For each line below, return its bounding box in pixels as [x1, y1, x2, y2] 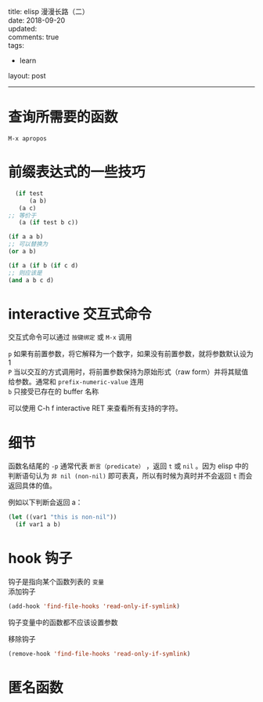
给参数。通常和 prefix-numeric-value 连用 [8, 377, 145, 387]
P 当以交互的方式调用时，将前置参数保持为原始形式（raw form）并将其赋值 [8, 367, 249, 376]
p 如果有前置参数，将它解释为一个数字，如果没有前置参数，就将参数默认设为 [8, 349, 254, 358]
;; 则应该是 [8, 269, 43, 277]
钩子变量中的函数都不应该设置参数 [8, 617, 118, 627]
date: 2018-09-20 [8, 16, 66, 25]
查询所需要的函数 [8, 108, 119, 126]
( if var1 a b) [15, 521, 61, 529]
